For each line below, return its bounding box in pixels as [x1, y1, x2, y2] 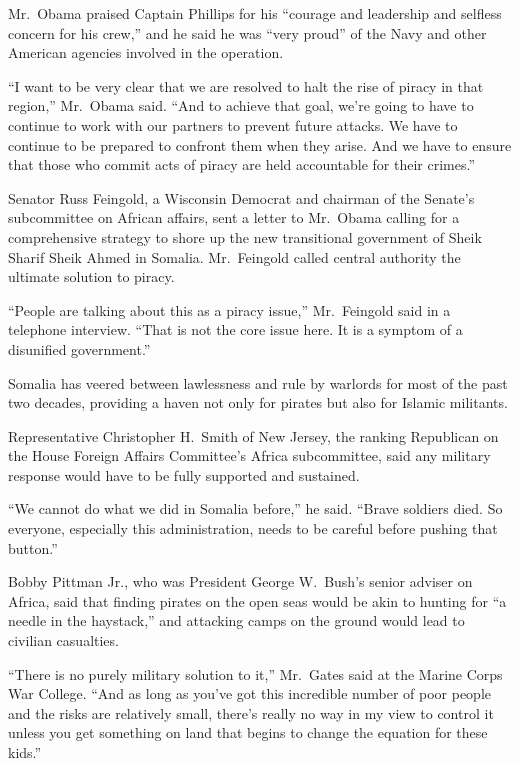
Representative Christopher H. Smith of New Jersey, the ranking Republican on [8, 425, 499, 446]
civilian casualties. [8, 630, 119, 651]
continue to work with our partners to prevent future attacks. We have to [8, 114, 458, 135]
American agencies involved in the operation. [8, 42, 284, 63]
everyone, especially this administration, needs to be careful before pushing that [8, 518, 498, 539]
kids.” [8, 742, 42, 762]
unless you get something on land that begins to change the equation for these [8, 722, 488, 743]
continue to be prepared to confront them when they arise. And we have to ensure [8, 134, 512, 155]
